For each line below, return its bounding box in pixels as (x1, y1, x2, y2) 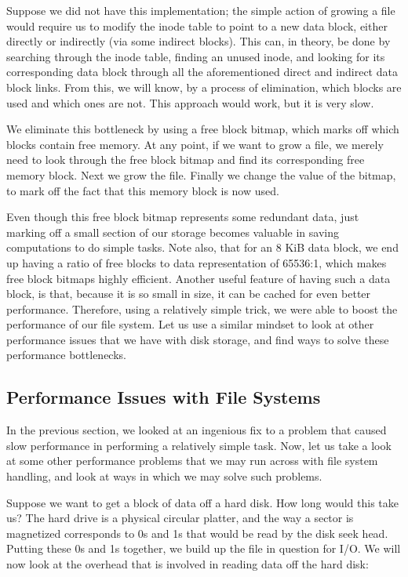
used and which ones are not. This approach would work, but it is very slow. (6, 94, 374, 111)
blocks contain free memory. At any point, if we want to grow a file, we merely (6, 136, 384, 152)
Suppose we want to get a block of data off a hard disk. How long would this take (6, 494, 399, 510)
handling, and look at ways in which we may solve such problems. (6, 468, 322, 484)
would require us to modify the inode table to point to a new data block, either (6, 17, 388, 34)
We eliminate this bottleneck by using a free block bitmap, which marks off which (6, 121, 399, 137)
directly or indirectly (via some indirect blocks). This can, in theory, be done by (6, 33, 391, 49)
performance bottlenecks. (6, 347, 126, 363)
